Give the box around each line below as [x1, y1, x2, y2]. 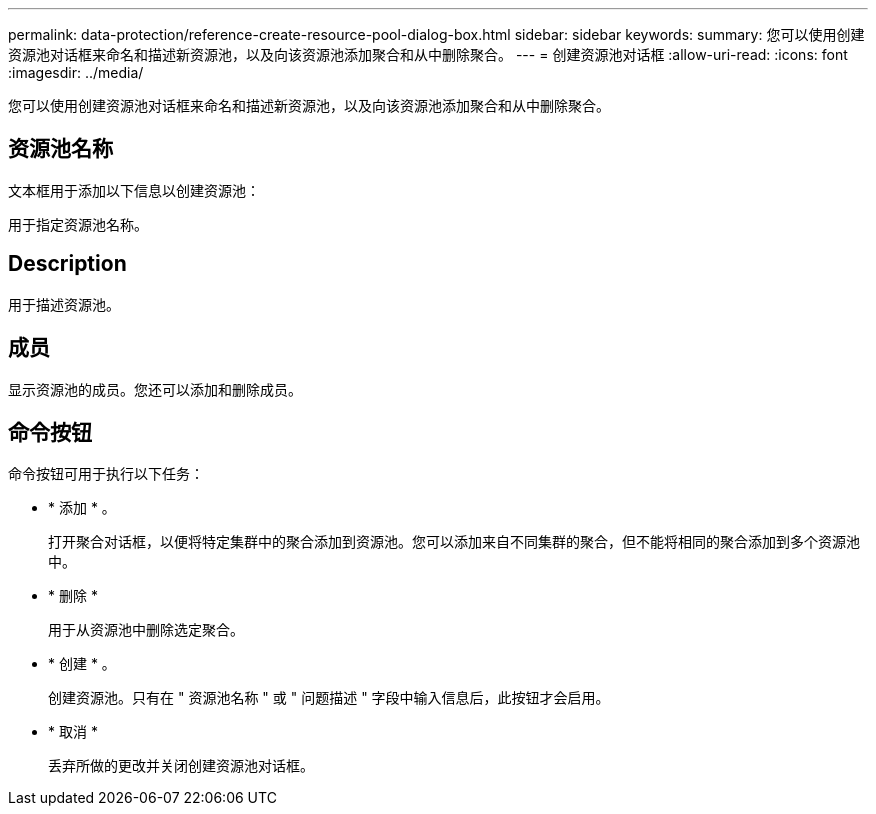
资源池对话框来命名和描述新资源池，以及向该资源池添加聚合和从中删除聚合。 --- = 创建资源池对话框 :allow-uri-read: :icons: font [8, 46, 848, 63]
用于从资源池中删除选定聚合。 [48, 621, 244, 639]
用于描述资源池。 [8, 295, 120, 313]
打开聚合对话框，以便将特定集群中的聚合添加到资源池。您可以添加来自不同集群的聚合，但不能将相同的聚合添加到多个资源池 [48, 533, 860, 551]
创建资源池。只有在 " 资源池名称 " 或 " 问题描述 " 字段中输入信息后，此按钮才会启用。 [48, 689, 610, 707]
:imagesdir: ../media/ [8, 64, 144, 81]
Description [8, 251, 127, 277]
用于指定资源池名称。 [8, 215, 148, 233]
